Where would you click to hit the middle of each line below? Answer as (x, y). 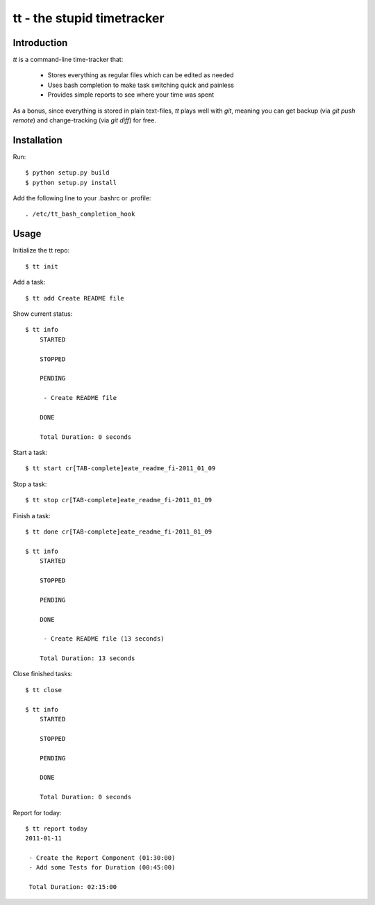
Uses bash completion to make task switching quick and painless (141, 85)
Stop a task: (30, 484)
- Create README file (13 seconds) (104, 639)
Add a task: (29, 282)
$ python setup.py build (67, 173)
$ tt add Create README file (75, 298)
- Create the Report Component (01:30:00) (102, 858)
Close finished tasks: (43, 674)
